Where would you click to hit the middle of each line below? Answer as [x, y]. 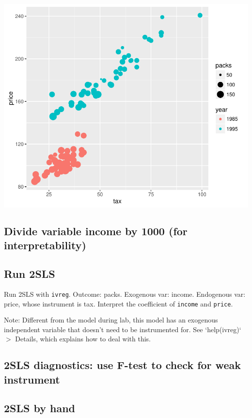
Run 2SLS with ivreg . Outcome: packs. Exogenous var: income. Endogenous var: [125, 294]
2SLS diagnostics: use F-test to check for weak [122, 365]
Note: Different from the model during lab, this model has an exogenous [111, 320]
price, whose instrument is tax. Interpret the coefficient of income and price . [118, 303]
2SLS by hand [40, 408]
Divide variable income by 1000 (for [96, 231]
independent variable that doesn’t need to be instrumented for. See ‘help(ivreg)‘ [123, 329]
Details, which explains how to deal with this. [83, 339]
